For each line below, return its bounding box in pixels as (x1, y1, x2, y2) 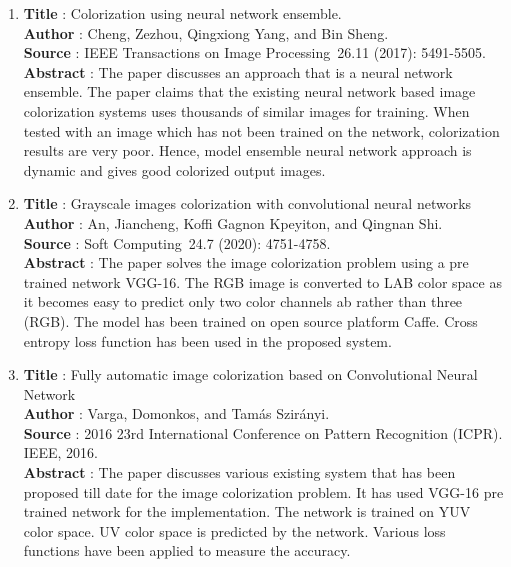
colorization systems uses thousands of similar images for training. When (23, 100, 470, 121)
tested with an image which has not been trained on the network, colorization (23, 120, 500, 141)
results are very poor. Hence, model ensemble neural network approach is (23, 140, 472, 161)
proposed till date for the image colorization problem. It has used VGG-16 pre (23, 481, 504, 502)
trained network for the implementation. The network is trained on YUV (23, 501, 471, 522)
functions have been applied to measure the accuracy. (23, 540, 351, 561)
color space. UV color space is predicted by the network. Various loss (23, 520, 446, 541)
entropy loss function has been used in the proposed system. (23, 330, 392, 351)
